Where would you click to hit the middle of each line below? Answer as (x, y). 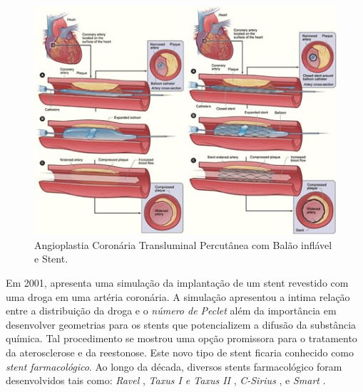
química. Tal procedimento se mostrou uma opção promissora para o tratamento (181, 338)
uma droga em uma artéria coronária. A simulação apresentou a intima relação (178, 296)
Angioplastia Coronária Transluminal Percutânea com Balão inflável (183, 244)
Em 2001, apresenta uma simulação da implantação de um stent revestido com (177, 283)
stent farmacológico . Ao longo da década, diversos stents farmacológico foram (174, 366)
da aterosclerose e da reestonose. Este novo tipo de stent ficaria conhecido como (180, 352)
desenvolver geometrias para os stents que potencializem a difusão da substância (181, 324)
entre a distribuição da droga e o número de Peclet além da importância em (171, 311)
